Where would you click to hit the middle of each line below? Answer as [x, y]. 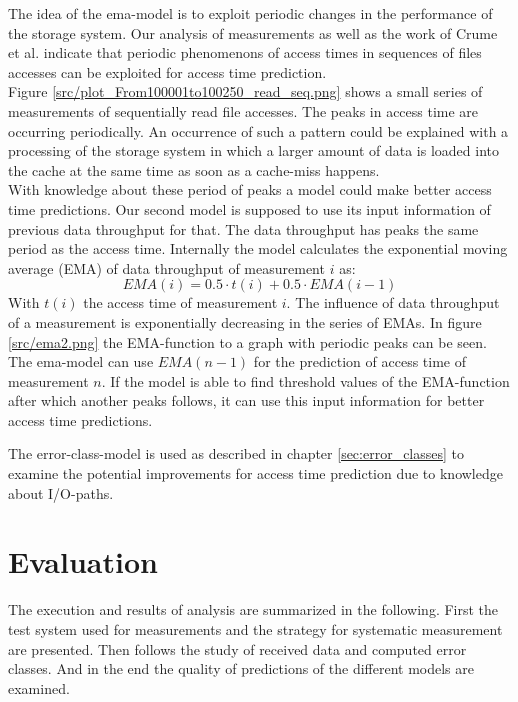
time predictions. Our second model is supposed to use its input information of [249, 208]
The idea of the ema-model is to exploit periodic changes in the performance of [250, 13]
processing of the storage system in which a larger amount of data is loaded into [253, 150]
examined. [39, 687]
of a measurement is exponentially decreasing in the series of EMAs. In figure [245, 321]
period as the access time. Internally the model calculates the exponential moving [258, 248]
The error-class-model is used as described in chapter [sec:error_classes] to [236, 453]
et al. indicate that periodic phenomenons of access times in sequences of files [245, 52]
